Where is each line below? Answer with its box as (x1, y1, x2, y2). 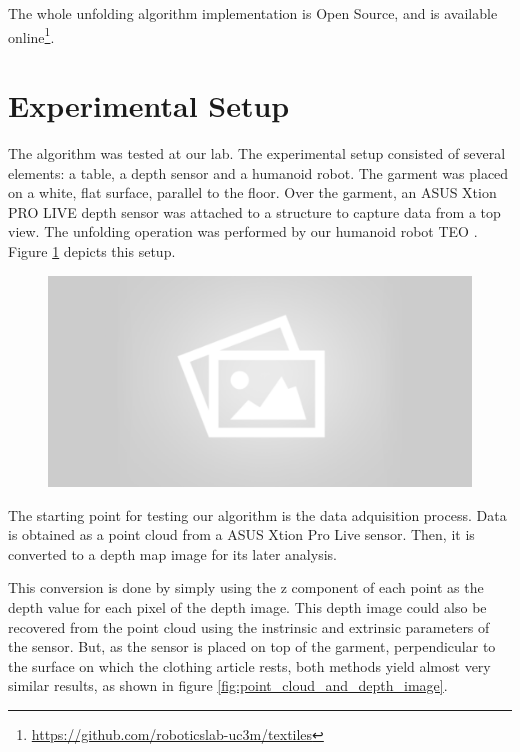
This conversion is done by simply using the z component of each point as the (8, 577, 484, 598)
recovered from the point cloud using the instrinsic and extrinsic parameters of (8, 616, 490, 637)
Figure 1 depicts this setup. (8, 240, 176, 261)
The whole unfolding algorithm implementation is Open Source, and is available (8, 3, 498, 23)
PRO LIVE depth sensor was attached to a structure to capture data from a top (8, 201, 501, 222)
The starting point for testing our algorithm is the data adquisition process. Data (8, 504, 507, 525)
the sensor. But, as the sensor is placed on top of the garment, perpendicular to (8, 636, 496, 657)
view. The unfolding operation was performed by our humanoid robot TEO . (8, 221, 478, 242)
